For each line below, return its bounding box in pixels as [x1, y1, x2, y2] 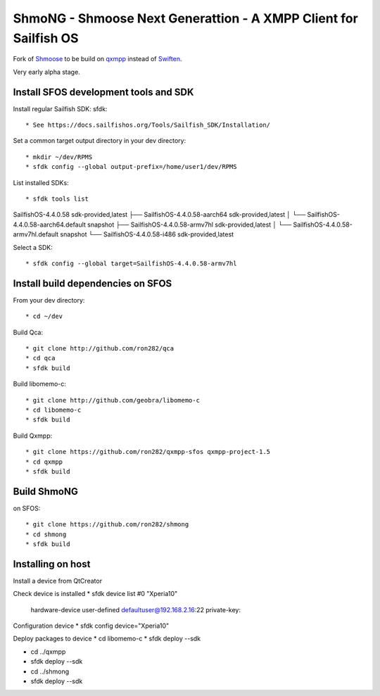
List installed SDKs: [13, 178, 70, 186]
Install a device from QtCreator [13, 576, 102, 585]
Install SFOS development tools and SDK [13, 86, 194, 98]
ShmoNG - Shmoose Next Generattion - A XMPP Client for [13, 11, 358, 26]
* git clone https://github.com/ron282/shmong [25, 521, 189, 529]
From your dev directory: [13, 296, 85, 304]
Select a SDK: [13, 243, 53, 251]
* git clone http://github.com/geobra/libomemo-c [25, 396, 201, 404]
